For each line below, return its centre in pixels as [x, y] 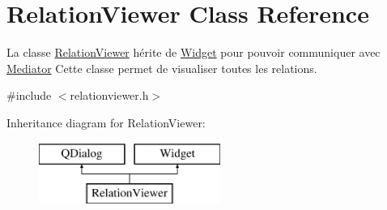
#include [29, 95]
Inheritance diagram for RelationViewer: [106, 122]
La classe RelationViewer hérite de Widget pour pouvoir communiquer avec [193, 52]
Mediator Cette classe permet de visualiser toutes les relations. [162, 68]
